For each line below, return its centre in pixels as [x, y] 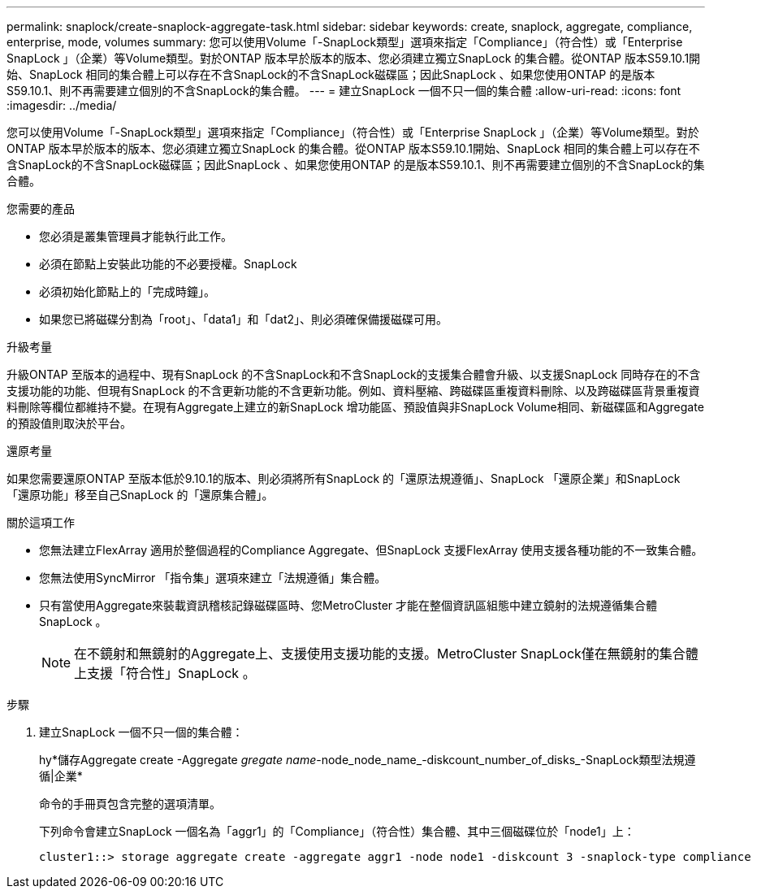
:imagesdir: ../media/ [62, 105]
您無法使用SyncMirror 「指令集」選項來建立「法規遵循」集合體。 [213, 578]
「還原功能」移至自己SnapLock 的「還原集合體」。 [140, 495]
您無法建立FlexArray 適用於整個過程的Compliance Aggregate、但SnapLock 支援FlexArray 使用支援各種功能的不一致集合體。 [371, 550]
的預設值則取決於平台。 [69, 423]
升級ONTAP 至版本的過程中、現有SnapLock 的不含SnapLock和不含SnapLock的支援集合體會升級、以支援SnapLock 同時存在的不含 [354, 374]
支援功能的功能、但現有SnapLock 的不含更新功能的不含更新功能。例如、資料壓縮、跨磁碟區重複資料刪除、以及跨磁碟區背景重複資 [353, 391]
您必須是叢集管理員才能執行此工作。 [136, 236]
